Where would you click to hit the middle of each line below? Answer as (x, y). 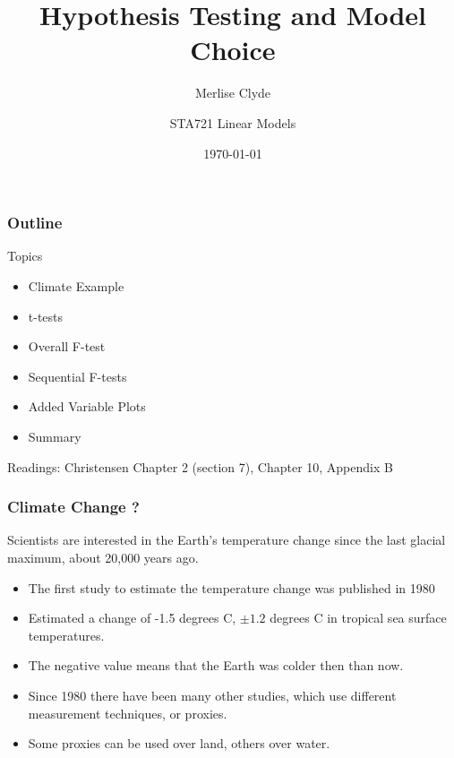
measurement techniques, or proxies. (128, 713)
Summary (55, 436)
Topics (25, 256)
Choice (233, 50)
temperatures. (66, 635)
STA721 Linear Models (233, 122)
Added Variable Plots (87, 406)
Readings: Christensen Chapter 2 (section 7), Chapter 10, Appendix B (200, 466)
